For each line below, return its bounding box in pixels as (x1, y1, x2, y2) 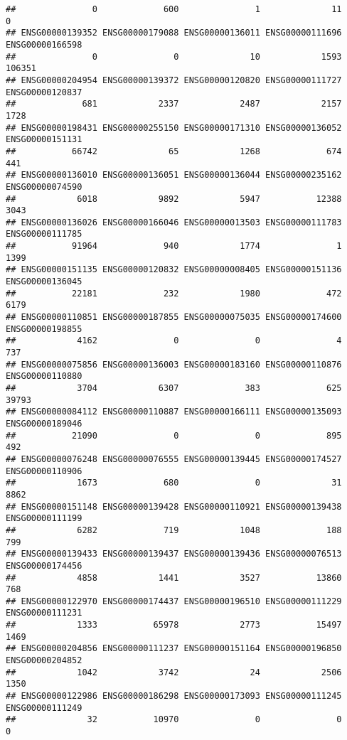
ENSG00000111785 (6, 229, 82, 240)
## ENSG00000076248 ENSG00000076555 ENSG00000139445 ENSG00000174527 (6, 454, 342, 464)
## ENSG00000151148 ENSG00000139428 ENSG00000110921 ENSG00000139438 (6, 501, 342, 512)
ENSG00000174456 (6, 560, 82, 571)
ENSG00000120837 (6, 87, 82, 97)
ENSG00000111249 (6, 702, 82, 713)
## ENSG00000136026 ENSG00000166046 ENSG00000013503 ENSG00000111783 (6, 217, 342, 227)
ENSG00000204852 (6, 655, 82, 666)
